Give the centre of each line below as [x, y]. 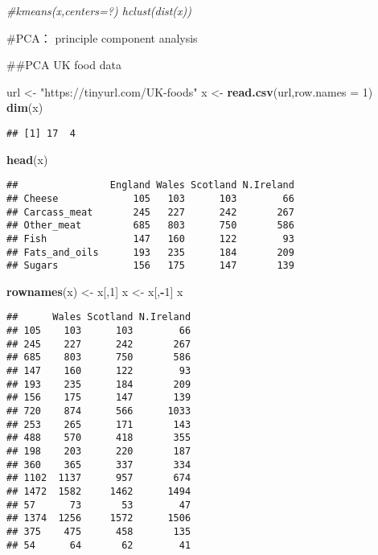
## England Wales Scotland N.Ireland [150, 185]
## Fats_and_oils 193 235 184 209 [150, 252]
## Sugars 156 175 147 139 [150, 266]
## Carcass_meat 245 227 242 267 [150, 212]
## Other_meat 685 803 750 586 [150, 226]
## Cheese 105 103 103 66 [150, 198]
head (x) [27, 159]
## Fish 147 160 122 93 [150, 238]
